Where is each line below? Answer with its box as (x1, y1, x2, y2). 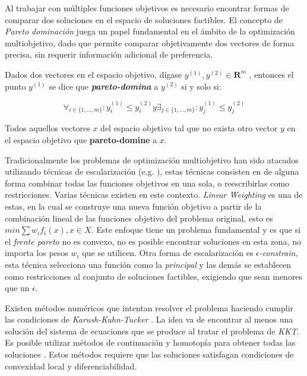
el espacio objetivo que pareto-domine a (5, 133, 157, 146)
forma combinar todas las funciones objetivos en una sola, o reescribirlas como (5, 176, 290, 189)
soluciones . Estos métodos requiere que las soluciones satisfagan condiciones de (5, 348, 294, 361)
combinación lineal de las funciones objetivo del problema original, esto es (5, 211, 273, 224)
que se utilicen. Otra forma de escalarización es (82, 247, 254, 259)
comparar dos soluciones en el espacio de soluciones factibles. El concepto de (5, 13, 283, 26)
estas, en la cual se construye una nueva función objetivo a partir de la (5, 200, 262, 212)
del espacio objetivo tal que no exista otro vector (100, 122, 278, 134)
